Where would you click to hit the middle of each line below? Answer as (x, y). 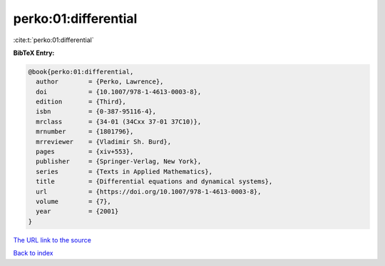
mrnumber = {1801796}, (85, 132)
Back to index (33, 253)
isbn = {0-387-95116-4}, (96, 112)
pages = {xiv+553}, (85, 152)
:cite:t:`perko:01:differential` (53, 40)
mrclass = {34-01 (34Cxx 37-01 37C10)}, (119, 122)
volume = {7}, (74, 201)
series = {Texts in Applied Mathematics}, (124, 172)
